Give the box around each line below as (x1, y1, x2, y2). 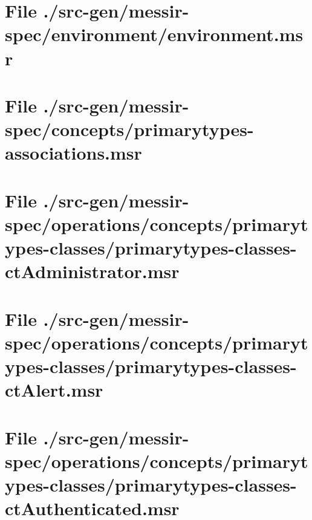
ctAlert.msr (5, 377, 103, 402)
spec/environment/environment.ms (5, 22, 304, 47)
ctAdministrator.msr (5, 259, 180, 284)
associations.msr (5, 140, 142, 165)
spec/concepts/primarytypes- (5, 117, 254, 141)
